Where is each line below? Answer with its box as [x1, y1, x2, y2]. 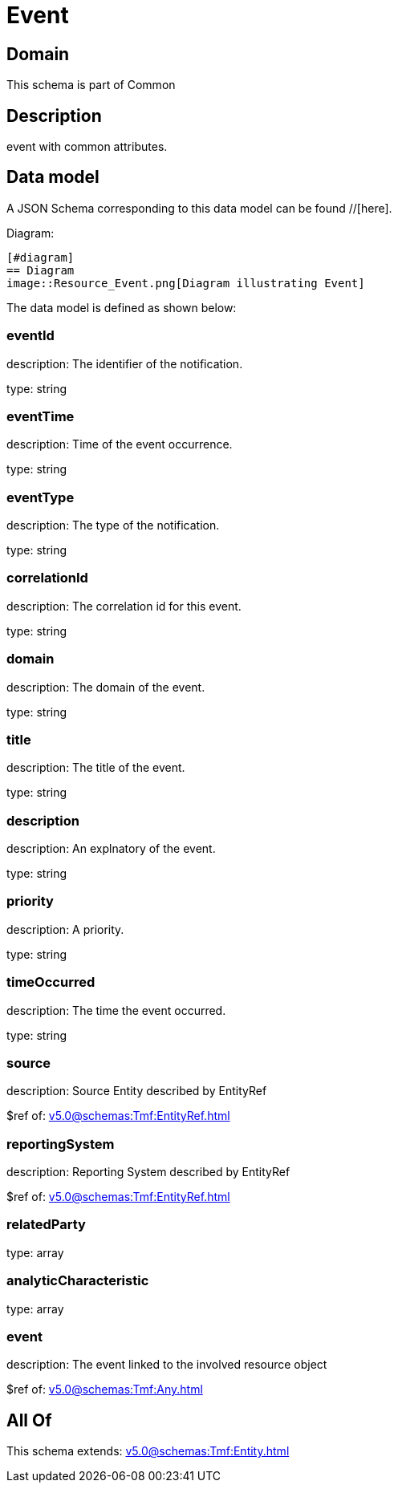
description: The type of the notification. [6, 518, 220, 533]
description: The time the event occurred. [6, 1003, 226, 1017]
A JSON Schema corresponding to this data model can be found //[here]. [6, 201, 392, 215]
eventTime [6, 408, 75, 424]
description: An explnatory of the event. [6, 842, 216, 856]
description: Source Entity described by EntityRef [6, 1084, 267, 1098]
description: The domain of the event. [6, 680, 205, 694]
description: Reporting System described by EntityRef [6, 1165, 290, 1179]
